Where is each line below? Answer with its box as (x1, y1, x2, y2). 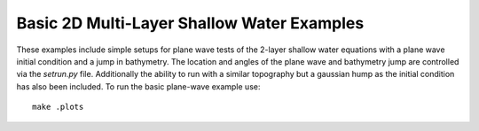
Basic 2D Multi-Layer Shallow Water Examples (16, 13, 365, 33)
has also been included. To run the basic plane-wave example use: (16, 81, 261, 92)
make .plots (32, 102, 84, 112)
